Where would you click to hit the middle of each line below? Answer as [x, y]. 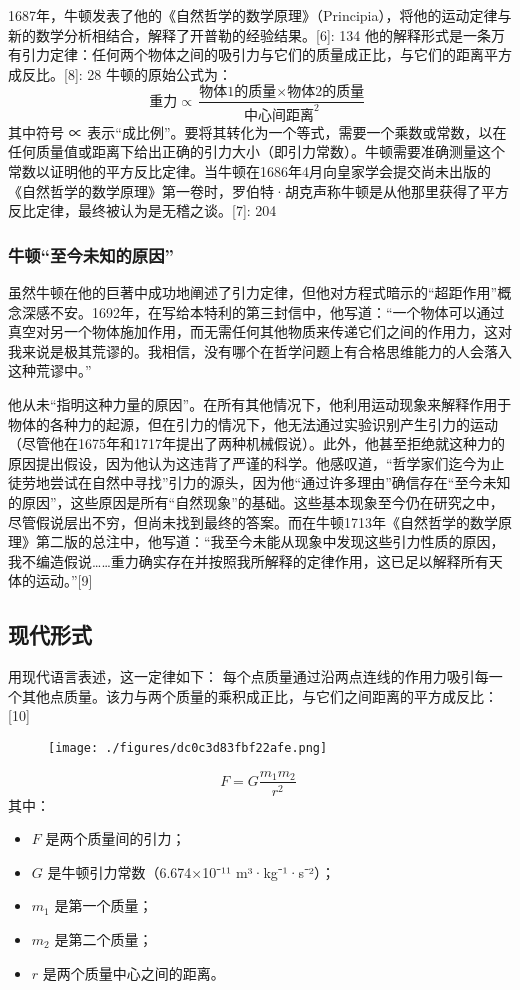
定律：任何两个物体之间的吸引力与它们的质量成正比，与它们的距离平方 [280, 54]
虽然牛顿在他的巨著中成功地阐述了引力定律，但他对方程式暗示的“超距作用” [253, 291]
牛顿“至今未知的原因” [91, 254]
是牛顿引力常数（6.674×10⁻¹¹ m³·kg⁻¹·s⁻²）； [191, 871]
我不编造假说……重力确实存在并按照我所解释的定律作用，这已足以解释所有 [248, 560]
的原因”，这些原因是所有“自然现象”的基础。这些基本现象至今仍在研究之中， [256, 501]
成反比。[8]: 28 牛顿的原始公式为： [120, 73]
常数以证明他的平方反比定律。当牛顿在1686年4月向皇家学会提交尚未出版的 [249, 170]
